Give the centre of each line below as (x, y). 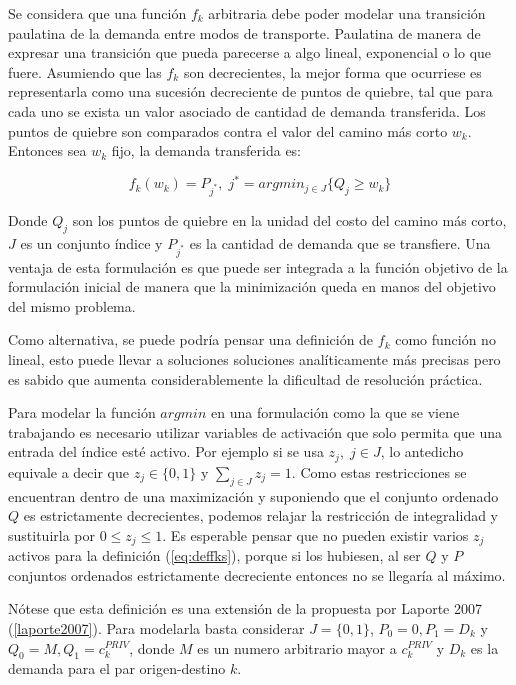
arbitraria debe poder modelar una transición (347, 13)
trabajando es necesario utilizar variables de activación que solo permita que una (255, 431)
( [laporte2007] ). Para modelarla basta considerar (156, 627)
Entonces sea (47, 150)
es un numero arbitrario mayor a (297, 647)
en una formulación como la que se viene (335, 412)
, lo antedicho (422, 451)
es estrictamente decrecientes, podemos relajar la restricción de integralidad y (261, 515)
